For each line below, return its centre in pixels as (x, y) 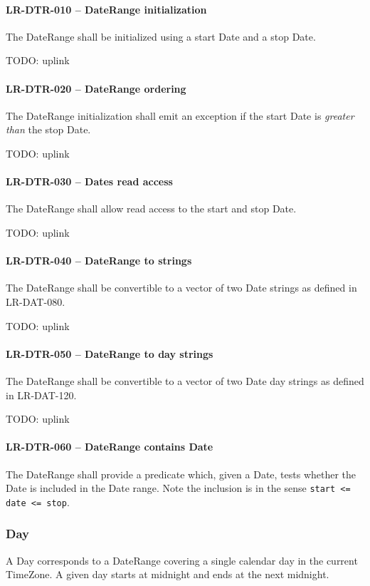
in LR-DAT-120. (41, 395)
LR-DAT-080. (36, 301)
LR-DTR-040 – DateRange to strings (99, 261)
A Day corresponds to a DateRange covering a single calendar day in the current (182, 560)
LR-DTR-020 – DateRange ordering (96, 88)
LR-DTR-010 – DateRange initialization (106, 9)
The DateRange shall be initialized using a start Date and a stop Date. (161, 36)
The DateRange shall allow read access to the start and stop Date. (151, 209)
